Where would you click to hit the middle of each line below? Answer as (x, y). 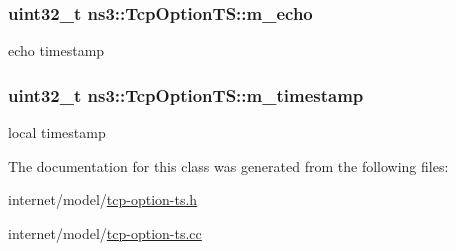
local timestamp (57, 132)
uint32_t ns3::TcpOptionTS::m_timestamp (186, 94)
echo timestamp (56, 50)
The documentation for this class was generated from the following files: (228, 165)
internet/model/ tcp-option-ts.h (103, 199)
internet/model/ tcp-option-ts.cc (105, 232)
